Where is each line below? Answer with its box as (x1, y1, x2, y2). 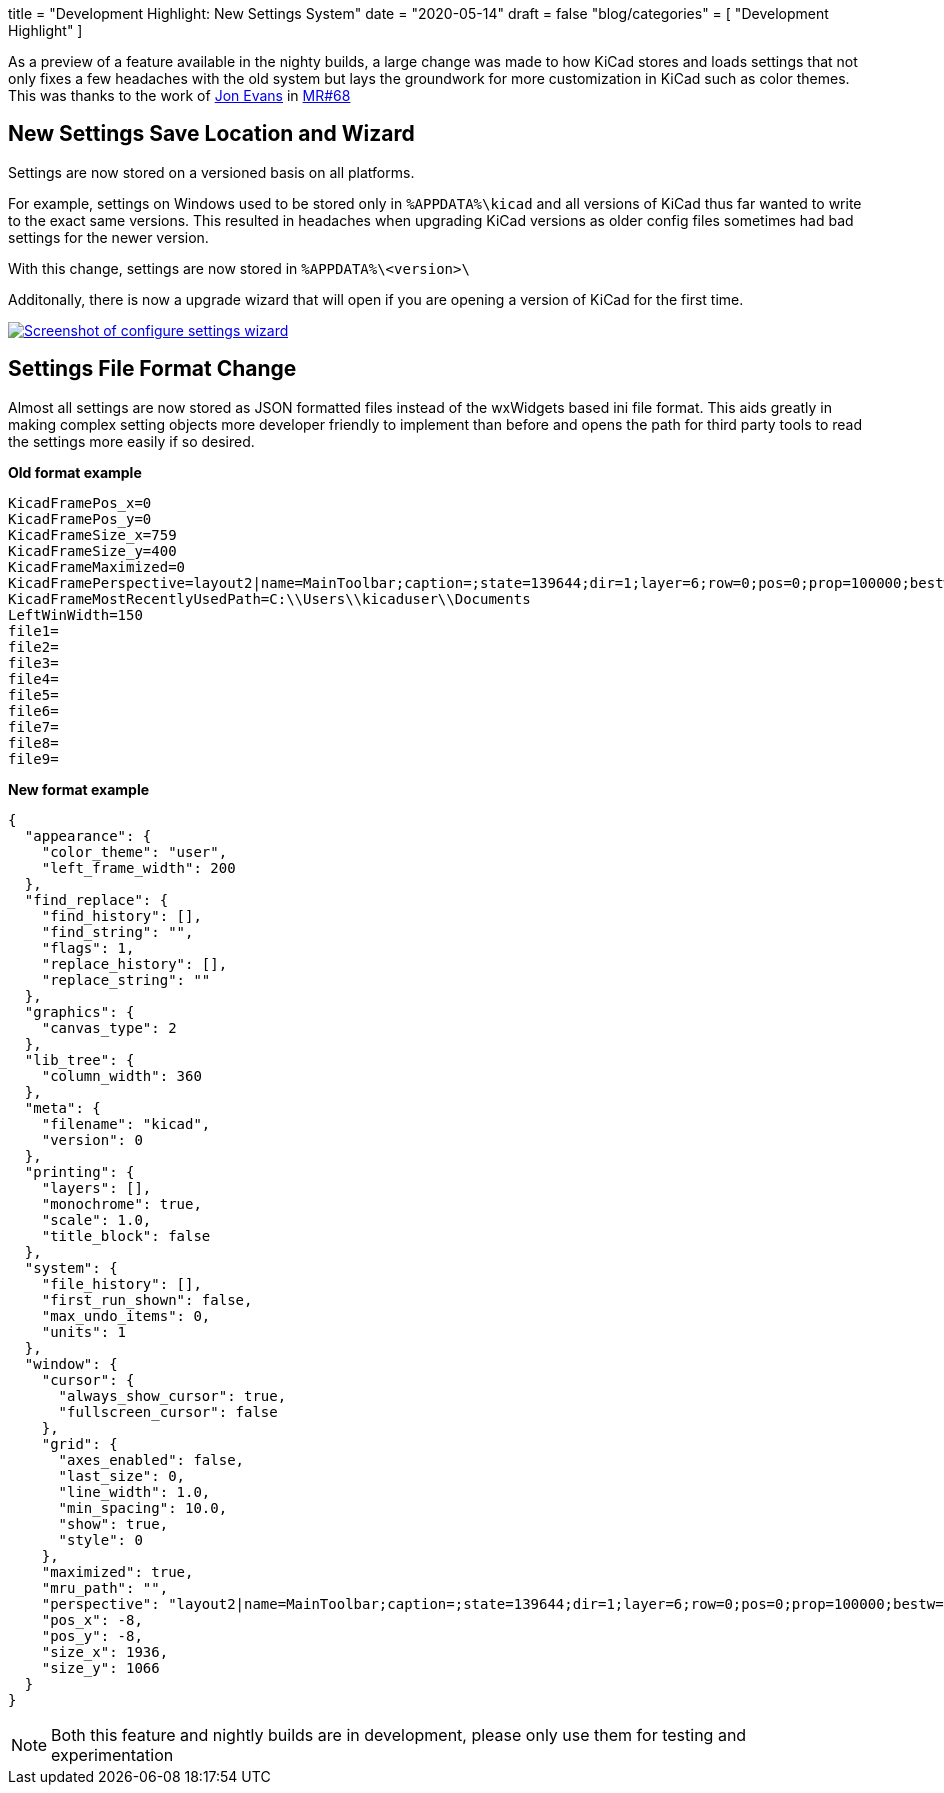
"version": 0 (41, 1131, 143, 1148)
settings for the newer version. (8, 228, 209, 246)
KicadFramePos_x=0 (8, 494, 152, 511)
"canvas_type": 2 (41, 1019, 177, 1036)
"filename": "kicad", (41, 1115, 211, 1132)
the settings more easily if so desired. (8, 432, 255, 450)
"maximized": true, (41, 1563, 194, 1580)
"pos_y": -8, (41, 1627, 143, 1644)
